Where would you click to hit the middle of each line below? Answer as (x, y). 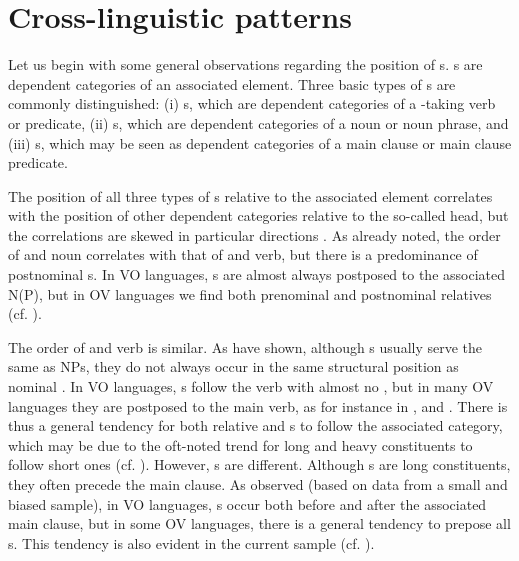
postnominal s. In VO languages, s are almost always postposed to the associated (256, 274)
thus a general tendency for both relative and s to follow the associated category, (255, 425)
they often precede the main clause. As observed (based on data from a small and (258, 484)
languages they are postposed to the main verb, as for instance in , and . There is (258, 405)
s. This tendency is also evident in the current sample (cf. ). (191, 542)
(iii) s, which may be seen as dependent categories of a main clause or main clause (260, 142)
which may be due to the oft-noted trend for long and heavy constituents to (240, 444)
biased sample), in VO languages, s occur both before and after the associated (247, 503)
